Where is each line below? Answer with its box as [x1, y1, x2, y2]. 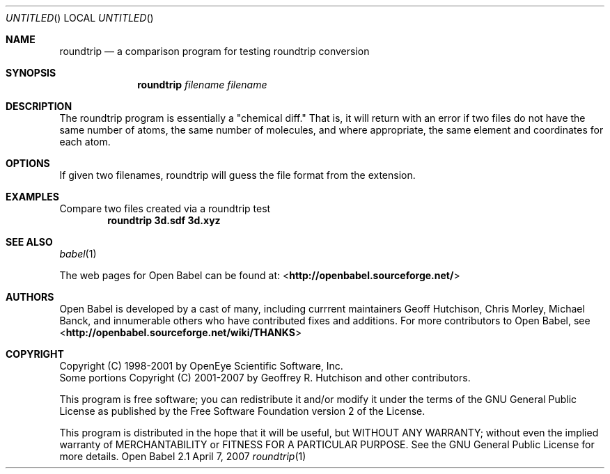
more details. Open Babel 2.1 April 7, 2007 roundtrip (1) [59, 450, 306, 462]
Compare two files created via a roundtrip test [59, 203, 271, 214]
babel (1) [59, 248, 97, 260]
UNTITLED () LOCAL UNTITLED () [6, 12, 154, 24]
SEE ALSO [6, 236, 53, 248]
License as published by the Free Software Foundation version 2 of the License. [59, 405, 425, 417]
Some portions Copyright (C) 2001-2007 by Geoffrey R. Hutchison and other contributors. [59, 372, 471, 384]
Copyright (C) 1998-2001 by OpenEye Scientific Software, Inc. [59, 360, 343, 372]
